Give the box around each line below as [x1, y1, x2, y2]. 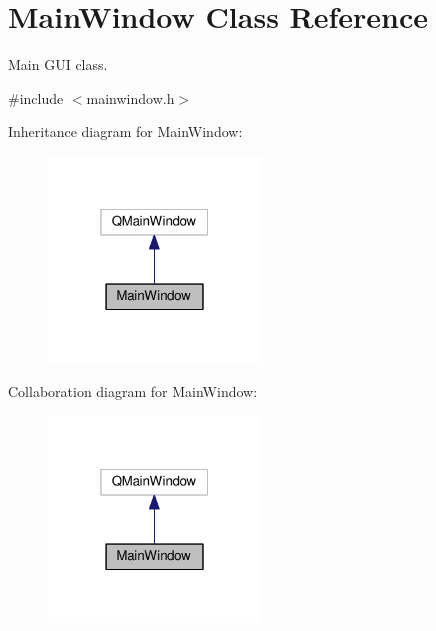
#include [8, 87, 64, 108]
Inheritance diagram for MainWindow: [8, 121, 243, 142]
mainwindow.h [86, 87, 175, 108]
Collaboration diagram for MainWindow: [8, 381, 258, 402]
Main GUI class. [8, 54, 108, 75]
